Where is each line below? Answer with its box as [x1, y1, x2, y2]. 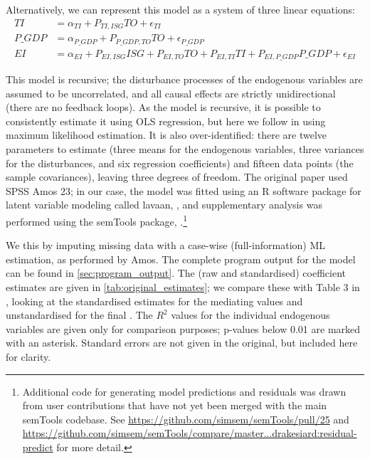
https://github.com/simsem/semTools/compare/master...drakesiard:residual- [22, 426, 357, 440]
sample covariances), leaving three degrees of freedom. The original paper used [6, 169, 348, 184]
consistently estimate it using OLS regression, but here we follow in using [6, 113, 326, 128]
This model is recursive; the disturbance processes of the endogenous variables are [6, 72, 363, 87]
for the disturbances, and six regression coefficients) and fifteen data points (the [6, 155, 354, 170]
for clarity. [6, 349, 51, 364]
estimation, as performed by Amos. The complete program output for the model [6, 251, 356, 266]
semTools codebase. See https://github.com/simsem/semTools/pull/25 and [22, 411, 349, 426]
